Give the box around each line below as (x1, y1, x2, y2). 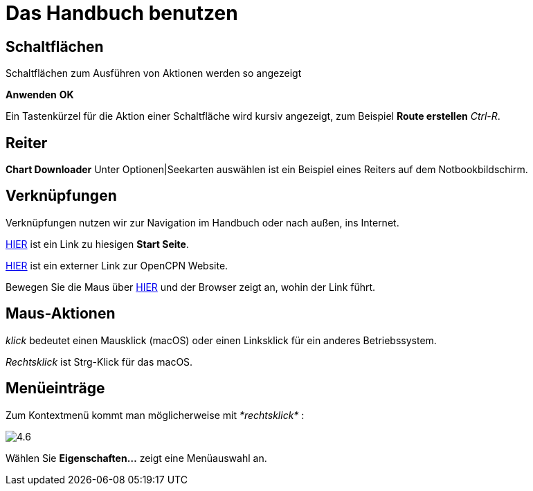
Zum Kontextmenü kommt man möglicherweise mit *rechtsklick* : (6, 409, 305, 421)
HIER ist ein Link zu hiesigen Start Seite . (6, 238, 189, 250)
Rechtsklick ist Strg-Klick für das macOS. (6, 355, 193, 368)
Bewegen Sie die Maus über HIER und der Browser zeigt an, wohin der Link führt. (6, 280, 376, 293)
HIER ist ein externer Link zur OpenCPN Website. (6, 259, 228, 271)
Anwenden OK (6, 89, 74, 101)
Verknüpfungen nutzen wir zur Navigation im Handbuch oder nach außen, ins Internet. (6, 216, 399, 229)
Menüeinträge (6, 380, 105, 398)
